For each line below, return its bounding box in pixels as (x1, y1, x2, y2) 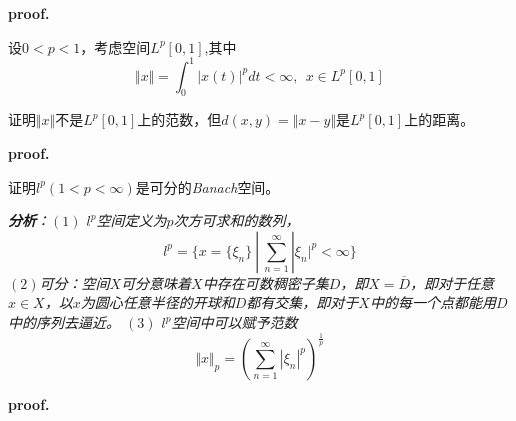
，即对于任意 (410, 272, 495, 293)
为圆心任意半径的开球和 (80, 292, 235, 313)
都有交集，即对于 (246, 292, 359, 313)
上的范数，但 (137, 109, 222, 130)
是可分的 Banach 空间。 (135, 176, 280, 197)
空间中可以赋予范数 (171, 312, 298, 333)
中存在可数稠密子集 (202, 272, 329, 293)
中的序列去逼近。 (8, 312, 120, 333)
